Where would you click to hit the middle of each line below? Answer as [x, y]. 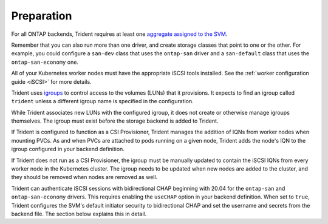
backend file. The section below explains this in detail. [79, 214]
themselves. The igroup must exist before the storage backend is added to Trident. [115, 121]
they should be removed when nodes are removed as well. [84, 177]
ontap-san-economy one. [45, 62]
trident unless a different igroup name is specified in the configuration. [102, 101]
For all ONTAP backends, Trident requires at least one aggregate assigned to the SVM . [119, 34]
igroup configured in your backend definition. [68, 149]
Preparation [42, 16]
